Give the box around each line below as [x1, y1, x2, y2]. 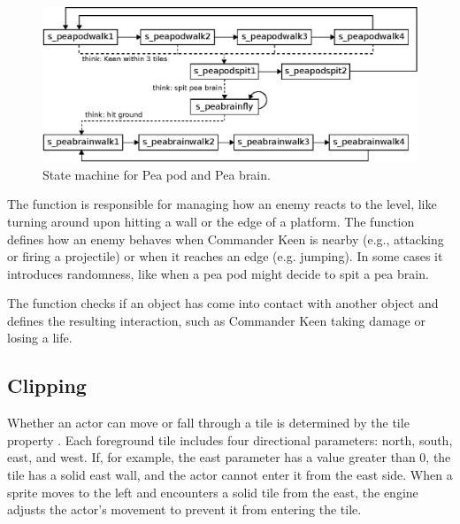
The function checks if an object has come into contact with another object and [7, 294, 439, 312]
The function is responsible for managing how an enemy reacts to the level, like [7, 195, 437, 213]
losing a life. [7, 328, 73, 347]
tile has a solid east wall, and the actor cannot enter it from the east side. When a [7, 466, 453, 484]
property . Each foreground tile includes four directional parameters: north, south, [7, 430, 453, 449]
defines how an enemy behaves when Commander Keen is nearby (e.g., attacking [7, 229, 444, 248]
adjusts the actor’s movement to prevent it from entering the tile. [7, 500, 362, 519]
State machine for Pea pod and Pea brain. [42, 165, 271, 183]
